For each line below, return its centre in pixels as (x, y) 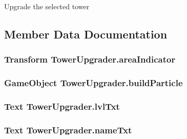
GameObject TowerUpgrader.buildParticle (93, 83)
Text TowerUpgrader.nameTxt (68, 130)
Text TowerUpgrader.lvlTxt (62, 106)
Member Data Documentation (86, 34)
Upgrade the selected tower (47, 6)
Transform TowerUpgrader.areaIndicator (90, 59)
